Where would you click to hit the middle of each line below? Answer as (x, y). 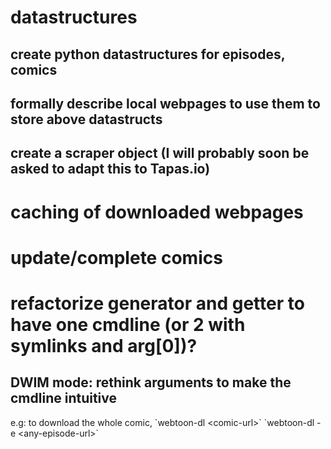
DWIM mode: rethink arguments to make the (151, 382)
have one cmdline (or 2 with (128, 324)
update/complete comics (116, 257)
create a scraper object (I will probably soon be (160, 153)
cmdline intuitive (64, 398)
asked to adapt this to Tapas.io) (110, 169)
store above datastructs (86, 119)
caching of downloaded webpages (157, 212)
